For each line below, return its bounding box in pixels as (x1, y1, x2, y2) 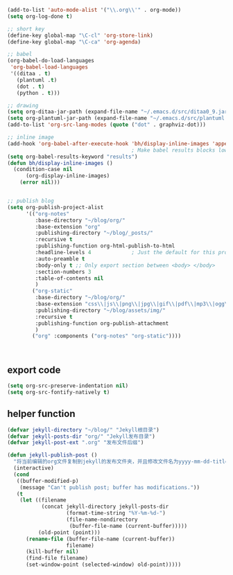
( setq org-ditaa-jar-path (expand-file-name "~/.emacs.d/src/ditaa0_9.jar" (7, 108, 231, 116)
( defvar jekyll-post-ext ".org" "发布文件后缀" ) (7, 439, 144, 446)
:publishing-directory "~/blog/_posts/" (35, 229, 154, 237)
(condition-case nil (13, 166, 73, 173)
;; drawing (7, 102, 39, 109)
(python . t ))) (16, 89, 60, 96)
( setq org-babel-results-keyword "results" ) (7, 153, 138, 160)
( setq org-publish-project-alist (7, 204, 104, 211)
